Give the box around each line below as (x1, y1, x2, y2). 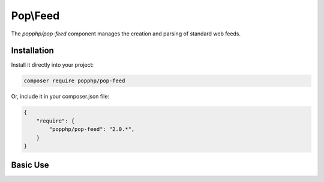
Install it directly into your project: (11, 61, 94, 68)
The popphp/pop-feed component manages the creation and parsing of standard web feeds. (11, 30, 241, 37)
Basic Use (11, 160, 49, 171)
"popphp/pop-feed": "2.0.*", (49, 126, 135, 133)
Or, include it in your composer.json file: (11, 93, 110, 100)
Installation (11, 46, 54, 56)
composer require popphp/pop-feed (23, 77, 125, 84)
